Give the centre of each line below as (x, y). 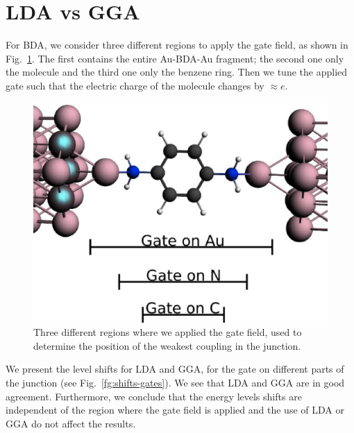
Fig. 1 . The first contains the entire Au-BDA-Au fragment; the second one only (175, 58)
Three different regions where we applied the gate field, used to (168, 332)
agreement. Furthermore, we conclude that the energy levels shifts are (154, 396)
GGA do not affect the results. (71, 423)
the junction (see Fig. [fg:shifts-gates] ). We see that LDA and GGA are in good (175, 383)
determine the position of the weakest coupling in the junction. (167, 345)
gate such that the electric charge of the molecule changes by (135, 85)
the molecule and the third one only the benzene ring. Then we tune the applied (177, 72)
